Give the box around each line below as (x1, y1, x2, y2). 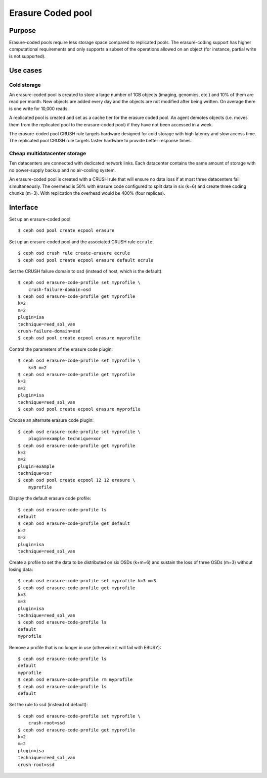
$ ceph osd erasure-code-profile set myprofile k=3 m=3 (18, 578, 156, 584)
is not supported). (9, 53, 45, 59)
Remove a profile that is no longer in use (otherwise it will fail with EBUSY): (9, 644, 162, 650)
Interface (9, 203, 38, 212)
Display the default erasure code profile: (9, 496, 91, 501)
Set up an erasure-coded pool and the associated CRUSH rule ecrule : (9, 238, 154, 245)
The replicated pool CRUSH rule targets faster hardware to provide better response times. (9, 138, 192, 144)
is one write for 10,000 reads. (9, 106, 69, 111)
